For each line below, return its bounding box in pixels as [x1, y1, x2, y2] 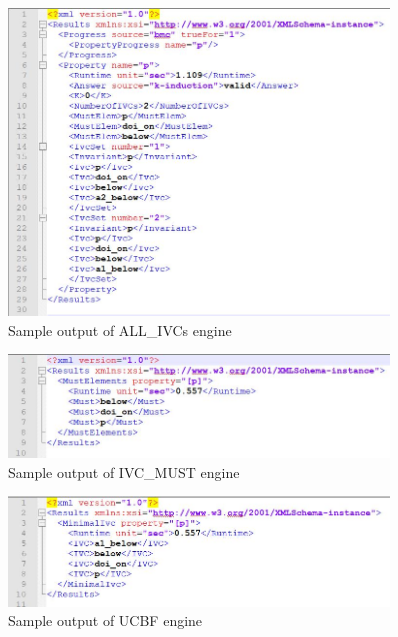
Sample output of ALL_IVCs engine [8, 319, 232, 340]
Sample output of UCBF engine [8, 610, 203, 631]
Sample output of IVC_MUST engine [8, 461, 240, 482]
